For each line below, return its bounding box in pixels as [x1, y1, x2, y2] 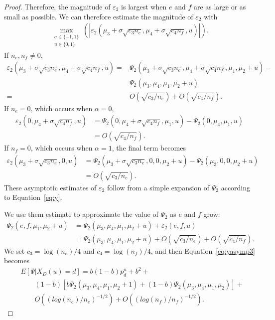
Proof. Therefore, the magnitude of [4, 1, 111, 11]
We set [4, 245, 25, 256]
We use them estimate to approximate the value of [4, 209, 158, 219]
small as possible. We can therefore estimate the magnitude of [4, 11, 193, 21]
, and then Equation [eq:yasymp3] [150, 245, 255, 256]
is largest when [121, 1, 167, 11]
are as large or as [193, 1, 246, 11]
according [221, 182, 251, 192]
